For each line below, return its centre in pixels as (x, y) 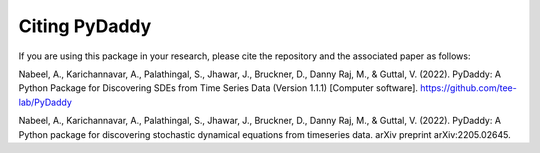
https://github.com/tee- (468, 88)
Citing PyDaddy (85, 26)
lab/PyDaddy (45, 102)
